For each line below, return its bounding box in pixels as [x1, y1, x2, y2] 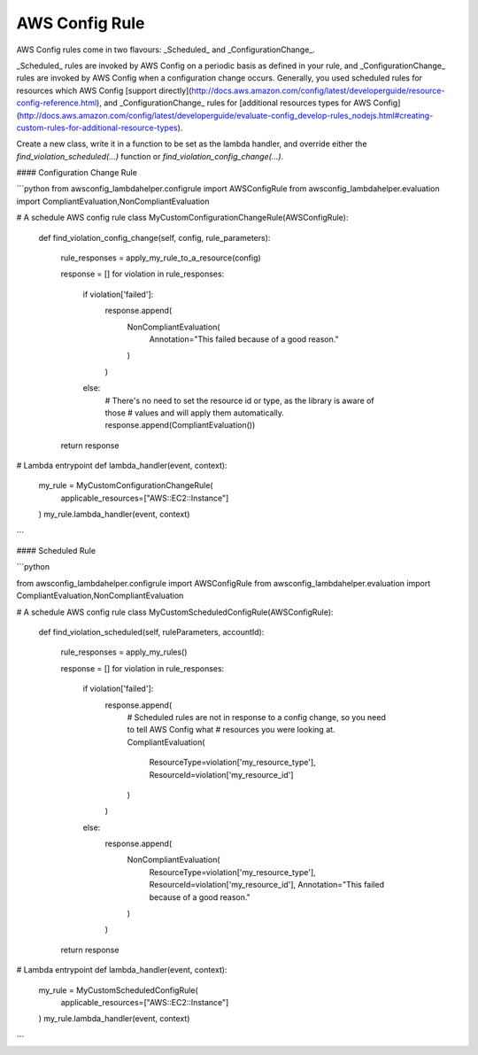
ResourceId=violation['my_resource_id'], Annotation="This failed [149, 880, 385, 890]
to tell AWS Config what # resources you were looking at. [127, 725, 335, 735]
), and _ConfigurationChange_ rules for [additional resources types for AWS [96, 97, 372, 108]
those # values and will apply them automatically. [104, 407, 285, 418]
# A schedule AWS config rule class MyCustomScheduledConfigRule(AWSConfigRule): [16, 607, 334, 617]
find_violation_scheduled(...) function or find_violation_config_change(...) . [16, 151, 284, 161]
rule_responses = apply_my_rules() [60, 647, 188, 657]
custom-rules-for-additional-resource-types [16, 122, 178, 133]
